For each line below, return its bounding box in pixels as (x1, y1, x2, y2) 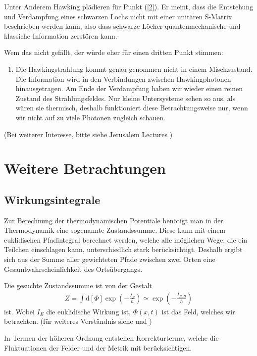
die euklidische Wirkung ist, (46, 306, 131, 316)
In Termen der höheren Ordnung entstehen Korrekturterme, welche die (4, 333, 219, 343)
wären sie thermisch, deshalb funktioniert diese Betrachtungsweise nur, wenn (15, 102, 248, 113)
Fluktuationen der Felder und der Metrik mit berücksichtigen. (4, 342, 192, 353)
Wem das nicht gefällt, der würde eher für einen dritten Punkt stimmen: (4, 47, 223, 57)
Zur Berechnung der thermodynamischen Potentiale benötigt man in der (4, 215, 223, 225)
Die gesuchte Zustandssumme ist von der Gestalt (4, 280, 153, 291)
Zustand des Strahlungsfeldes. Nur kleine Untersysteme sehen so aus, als (15, 93, 236, 103)
